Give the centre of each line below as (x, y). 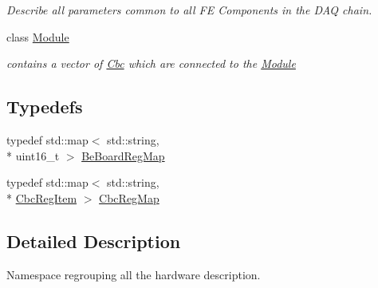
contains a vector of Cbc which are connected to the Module (151, 63)
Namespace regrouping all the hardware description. (134, 274)
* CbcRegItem (42, 197)
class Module (38, 36)
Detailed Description (94, 241)
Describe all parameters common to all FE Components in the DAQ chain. (189, 10)
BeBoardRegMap (123, 155)
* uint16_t (33, 155)
